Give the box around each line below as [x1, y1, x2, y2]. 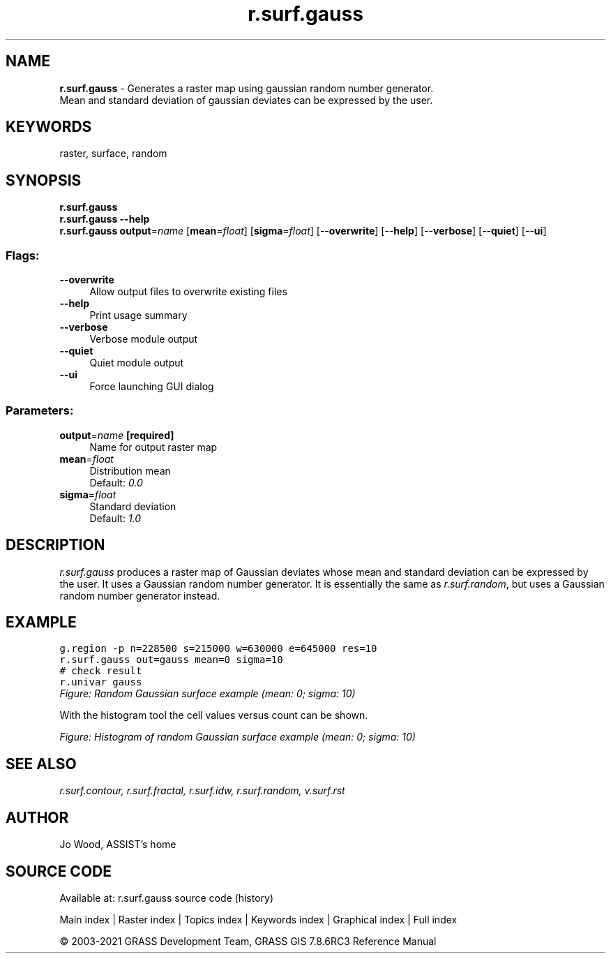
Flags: [6, 248, 40, 262]
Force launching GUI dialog [89, 380, 214, 393]
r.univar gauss [59, 676, 142, 688]
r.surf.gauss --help [59, 213, 150, 225]
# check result [59, 665, 142, 677]
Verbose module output [89, 333, 198, 345]
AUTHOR [6, 808, 69, 826]
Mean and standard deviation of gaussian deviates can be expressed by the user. [59, 94, 433, 106]
